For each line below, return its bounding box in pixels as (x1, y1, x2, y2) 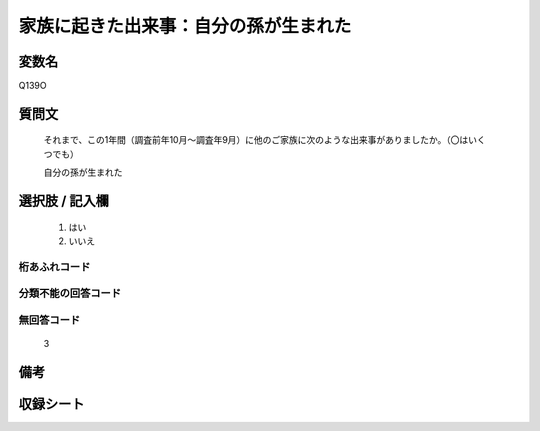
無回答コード (18, 313, 81, 327)
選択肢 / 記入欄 (18, 193, 110, 210)
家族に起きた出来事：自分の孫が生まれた (18, 15, 352, 37)
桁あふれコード (18, 260, 91, 274)
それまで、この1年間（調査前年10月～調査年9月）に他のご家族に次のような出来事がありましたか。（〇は (43, 134, 469, 146)
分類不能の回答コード (18, 286, 122, 300)
